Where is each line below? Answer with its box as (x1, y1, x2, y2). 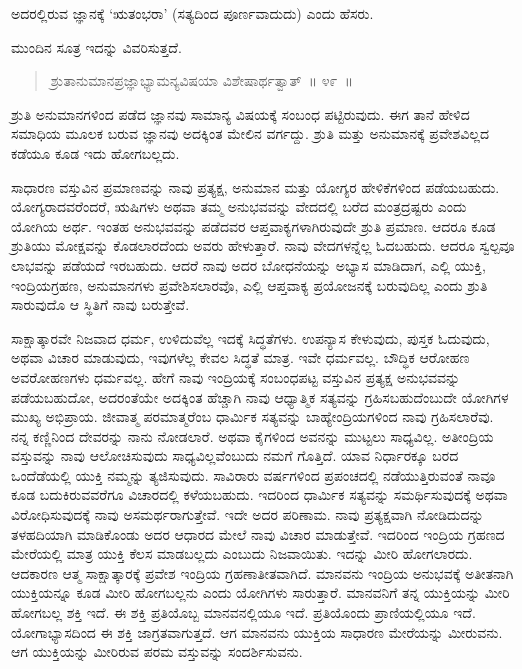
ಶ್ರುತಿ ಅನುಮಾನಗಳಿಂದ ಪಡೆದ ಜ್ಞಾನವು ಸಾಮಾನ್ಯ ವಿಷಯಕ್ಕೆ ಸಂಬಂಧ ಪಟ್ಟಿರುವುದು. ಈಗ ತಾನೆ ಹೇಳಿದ (11, 103, 470, 124)
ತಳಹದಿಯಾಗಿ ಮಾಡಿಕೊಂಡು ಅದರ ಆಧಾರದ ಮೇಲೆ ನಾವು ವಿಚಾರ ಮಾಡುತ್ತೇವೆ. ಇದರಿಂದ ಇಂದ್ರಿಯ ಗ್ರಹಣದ (11, 523, 505, 544)
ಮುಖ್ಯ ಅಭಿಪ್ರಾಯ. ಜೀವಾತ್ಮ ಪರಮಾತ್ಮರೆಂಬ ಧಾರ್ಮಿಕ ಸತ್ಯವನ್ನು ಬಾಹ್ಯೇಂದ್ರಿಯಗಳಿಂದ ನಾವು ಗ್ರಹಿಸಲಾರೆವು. (11, 406, 494, 427)
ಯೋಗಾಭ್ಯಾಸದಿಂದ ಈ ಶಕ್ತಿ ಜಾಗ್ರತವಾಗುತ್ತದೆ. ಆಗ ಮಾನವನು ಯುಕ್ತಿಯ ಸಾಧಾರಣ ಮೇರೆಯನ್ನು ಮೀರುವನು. (11, 621, 503, 642)
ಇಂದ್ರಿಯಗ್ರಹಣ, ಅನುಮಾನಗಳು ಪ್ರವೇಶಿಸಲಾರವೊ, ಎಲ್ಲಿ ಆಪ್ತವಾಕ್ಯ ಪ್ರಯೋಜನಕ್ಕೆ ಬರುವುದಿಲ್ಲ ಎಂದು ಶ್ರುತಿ (11, 274, 488, 295)
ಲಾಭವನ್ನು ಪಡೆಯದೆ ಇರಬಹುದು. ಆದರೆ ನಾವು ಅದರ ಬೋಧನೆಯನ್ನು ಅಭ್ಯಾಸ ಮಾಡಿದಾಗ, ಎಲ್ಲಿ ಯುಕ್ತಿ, (11, 254, 486, 275)
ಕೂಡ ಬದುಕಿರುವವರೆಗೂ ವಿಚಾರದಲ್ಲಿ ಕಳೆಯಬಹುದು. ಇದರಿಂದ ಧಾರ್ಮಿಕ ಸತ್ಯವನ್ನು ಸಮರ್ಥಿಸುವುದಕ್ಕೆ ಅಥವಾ (11, 484, 508, 505)
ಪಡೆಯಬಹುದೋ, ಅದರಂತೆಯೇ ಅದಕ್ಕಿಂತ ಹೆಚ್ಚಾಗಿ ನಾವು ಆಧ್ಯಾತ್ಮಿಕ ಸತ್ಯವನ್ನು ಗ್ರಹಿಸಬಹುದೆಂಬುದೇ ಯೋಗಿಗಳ (11, 386, 509, 407)
